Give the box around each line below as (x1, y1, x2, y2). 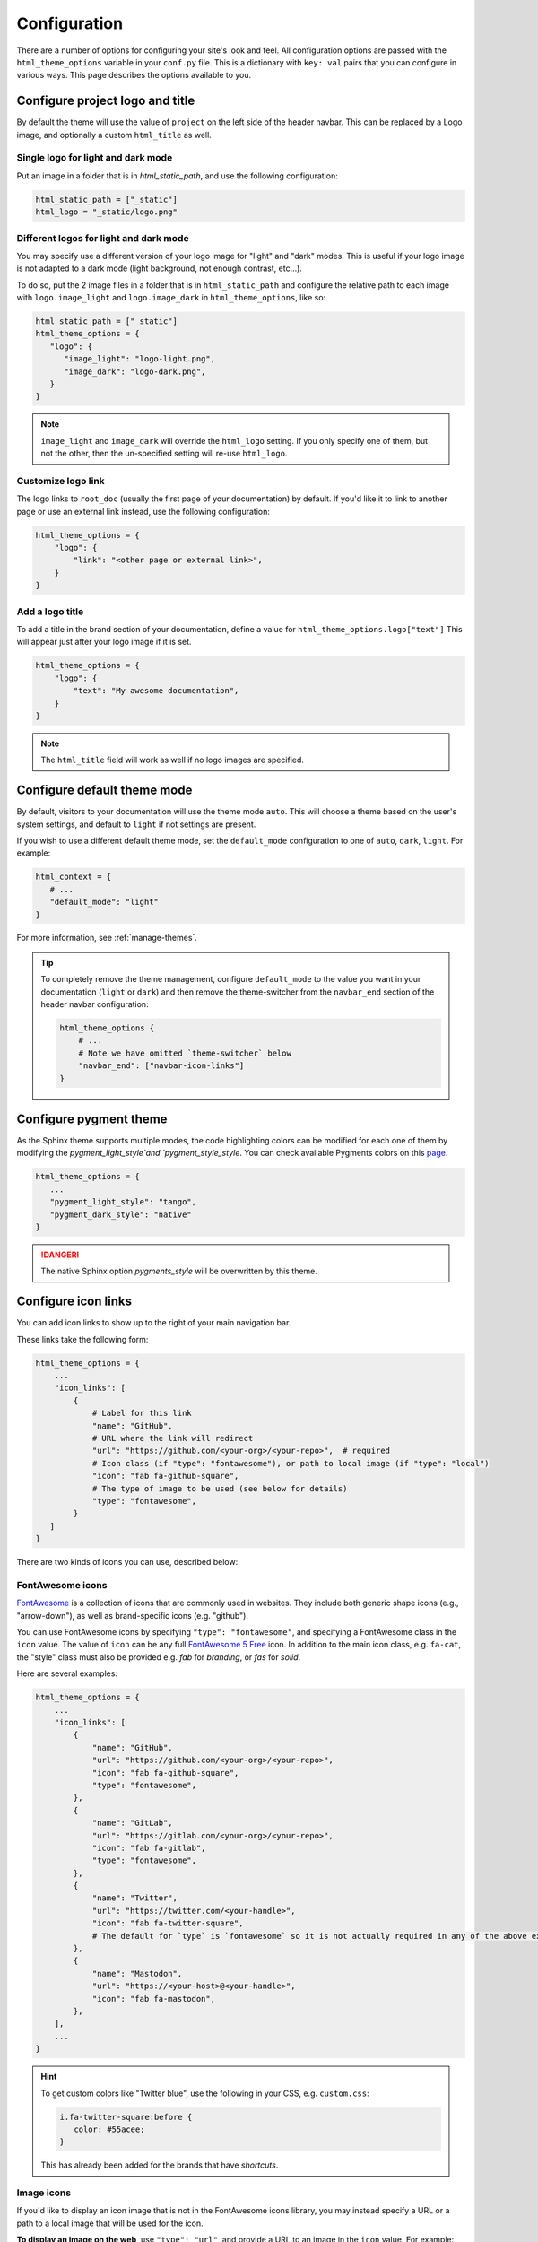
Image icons (16, 2186, 72, 2199)
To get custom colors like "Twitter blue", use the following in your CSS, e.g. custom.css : (40, 2088, 369, 2099)
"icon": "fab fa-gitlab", (91, 1843, 206, 1853)
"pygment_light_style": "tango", (49, 1197, 197, 1207)
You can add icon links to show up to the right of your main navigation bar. (16, 1317, 291, 1328)
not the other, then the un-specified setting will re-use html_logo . (40, 448, 288, 459)
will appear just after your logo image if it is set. (16, 637, 192, 647)
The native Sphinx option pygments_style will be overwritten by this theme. (40, 1265, 318, 1277)
